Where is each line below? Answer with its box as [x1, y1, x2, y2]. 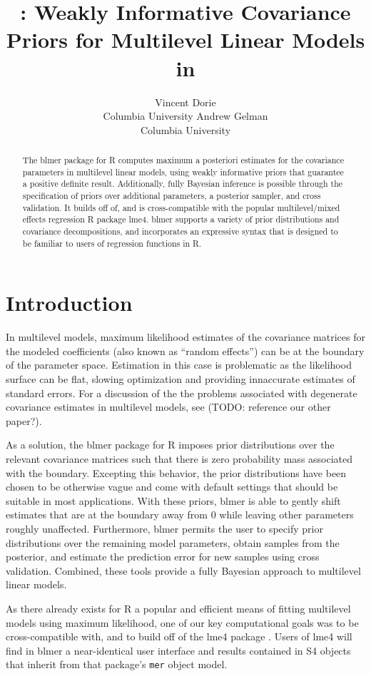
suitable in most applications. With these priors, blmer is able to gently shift [6, 493, 341, 508]
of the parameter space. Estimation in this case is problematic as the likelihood [6, 357, 352, 372]
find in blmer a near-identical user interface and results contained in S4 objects [6, 642, 351, 657]
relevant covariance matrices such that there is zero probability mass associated [6, 451, 353, 466]
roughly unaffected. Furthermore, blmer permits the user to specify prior [6, 521, 323, 536]
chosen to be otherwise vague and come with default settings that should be [6, 479, 338, 494]
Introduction [6, 288, 133, 317]
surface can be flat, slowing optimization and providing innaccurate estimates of [6, 372, 355, 386]
